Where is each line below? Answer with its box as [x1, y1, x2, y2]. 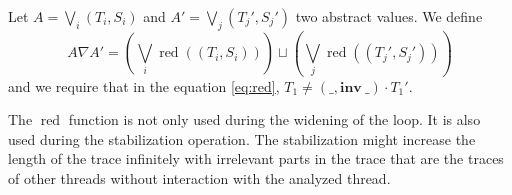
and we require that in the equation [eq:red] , [8, 75, 280, 96]
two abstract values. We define [295, 6, 483, 26]
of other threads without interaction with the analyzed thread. [8, 167, 391, 188]
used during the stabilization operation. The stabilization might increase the [8, 128, 476, 149]
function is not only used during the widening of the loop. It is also [68, 109, 481, 130]
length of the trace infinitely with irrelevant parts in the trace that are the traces [8, 148, 504, 169]
